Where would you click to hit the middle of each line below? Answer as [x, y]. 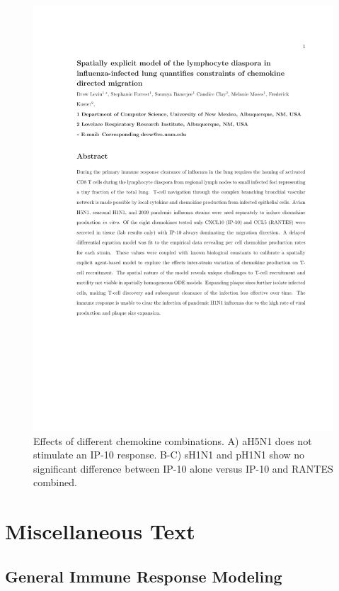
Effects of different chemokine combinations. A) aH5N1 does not [173, 440]
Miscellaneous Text [100, 531]
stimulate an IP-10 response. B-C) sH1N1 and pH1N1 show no [169, 455]
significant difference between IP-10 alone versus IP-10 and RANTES [183, 468]
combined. [55, 482]
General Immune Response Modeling [144, 576]
